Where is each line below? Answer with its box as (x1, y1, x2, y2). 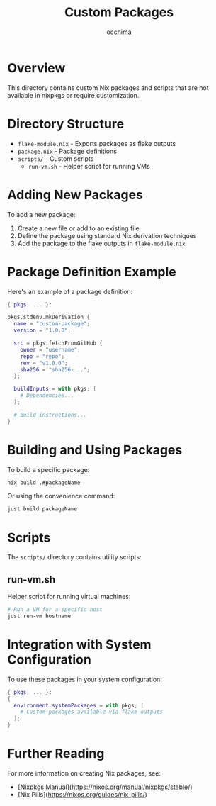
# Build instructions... (13, 411, 87, 418)
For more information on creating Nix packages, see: (7, 768, 161, 777)
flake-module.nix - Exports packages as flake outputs (17, 139, 176, 147)
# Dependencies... (20, 392, 74, 399)
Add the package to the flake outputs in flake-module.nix (17, 239, 186, 247)
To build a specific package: (7, 465, 90, 474)
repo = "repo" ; (20, 352, 65, 360)
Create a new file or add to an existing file (17, 224, 140, 233)
